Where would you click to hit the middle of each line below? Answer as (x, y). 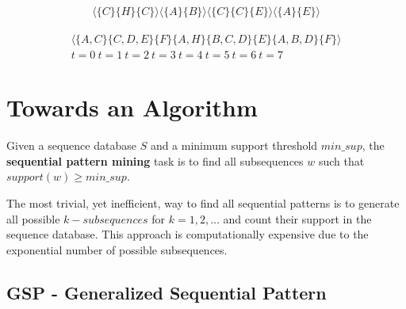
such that (341, 160)
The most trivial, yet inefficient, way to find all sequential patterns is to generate (203, 203)
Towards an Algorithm (132, 107)
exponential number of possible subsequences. (117, 249)
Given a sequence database (71, 145)
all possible (33, 218)
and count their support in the (297, 218)
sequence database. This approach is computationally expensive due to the (188, 234)
